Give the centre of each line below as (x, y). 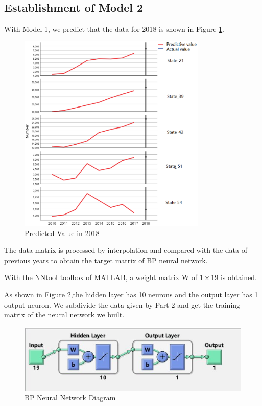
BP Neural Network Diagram (70, 398)
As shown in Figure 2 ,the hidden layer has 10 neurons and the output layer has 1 (131, 295)
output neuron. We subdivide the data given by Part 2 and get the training (122, 304)
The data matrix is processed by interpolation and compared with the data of (126, 250)
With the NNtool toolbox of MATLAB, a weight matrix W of (101, 277)
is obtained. (239, 277)
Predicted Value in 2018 (62, 233)
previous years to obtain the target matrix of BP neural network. (106, 260)
